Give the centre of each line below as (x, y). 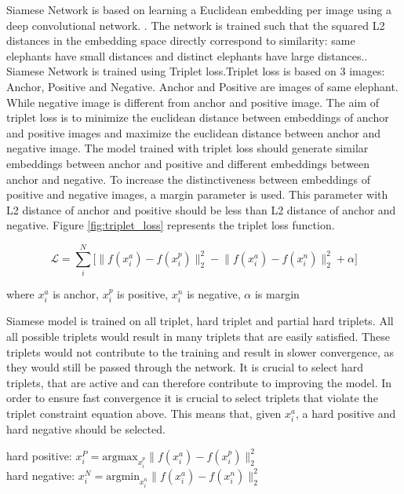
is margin (277, 294)
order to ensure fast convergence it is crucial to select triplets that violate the (192, 398)
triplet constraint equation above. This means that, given (144, 413)
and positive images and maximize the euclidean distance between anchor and (194, 132)
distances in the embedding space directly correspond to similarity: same (181, 40)
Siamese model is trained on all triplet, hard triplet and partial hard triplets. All (200, 321)
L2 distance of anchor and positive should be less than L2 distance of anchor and (201, 209)
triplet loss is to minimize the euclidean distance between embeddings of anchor (198, 117)
